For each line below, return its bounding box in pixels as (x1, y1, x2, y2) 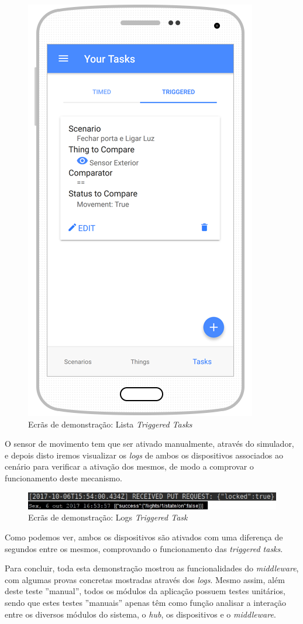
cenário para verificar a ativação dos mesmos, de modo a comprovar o (5, 460, 254, 473)
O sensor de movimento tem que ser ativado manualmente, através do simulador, (5, 437, 294, 450)
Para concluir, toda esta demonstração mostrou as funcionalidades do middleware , (5, 562, 299, 574)
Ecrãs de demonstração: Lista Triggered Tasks (28, 418, 192, 430)
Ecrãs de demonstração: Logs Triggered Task (28, 511, 188, 523)
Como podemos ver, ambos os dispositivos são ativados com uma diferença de (5, 530, 283, 543)
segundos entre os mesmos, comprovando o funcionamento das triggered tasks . (5, 542, 283, 554)
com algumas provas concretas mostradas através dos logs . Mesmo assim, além (5, 573, 285, 585)
